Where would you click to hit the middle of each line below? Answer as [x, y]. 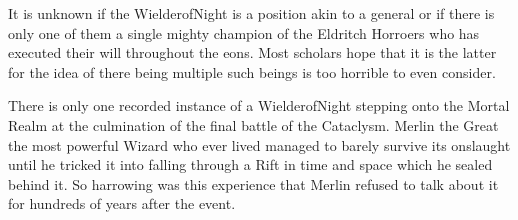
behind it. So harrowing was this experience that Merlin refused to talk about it [253, 183]
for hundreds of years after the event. [122, 203]
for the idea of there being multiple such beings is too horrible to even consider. [252, 71]
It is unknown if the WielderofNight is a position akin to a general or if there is [251, 13]
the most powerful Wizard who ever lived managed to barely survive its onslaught [259, 144]
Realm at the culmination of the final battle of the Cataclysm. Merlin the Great [253, 124]
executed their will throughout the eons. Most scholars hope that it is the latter [252, 52]
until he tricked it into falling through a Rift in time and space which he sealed [250, 164]
